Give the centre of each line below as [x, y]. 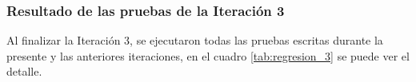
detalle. [24, 71]
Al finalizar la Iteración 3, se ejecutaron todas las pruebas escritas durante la [195, 40]
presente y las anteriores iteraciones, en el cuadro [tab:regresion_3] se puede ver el [208, 55]
